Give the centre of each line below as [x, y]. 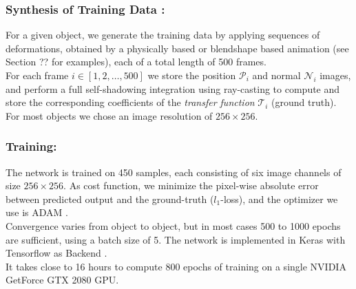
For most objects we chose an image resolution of [109, 115]
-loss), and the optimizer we [279, 199]
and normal [276, 75]
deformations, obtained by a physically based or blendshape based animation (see [177, 48]
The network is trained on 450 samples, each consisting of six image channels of [174, 172]
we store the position [192, 75]
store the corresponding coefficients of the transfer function [130, 102]
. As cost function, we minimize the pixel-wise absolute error [191, 185]
